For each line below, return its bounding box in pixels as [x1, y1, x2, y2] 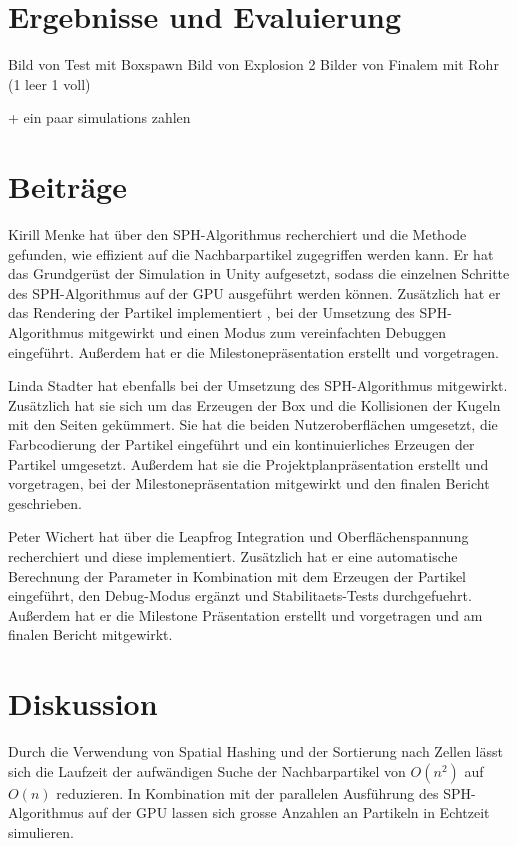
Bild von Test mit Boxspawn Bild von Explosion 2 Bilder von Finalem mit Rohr [8, 54, 499, 75]
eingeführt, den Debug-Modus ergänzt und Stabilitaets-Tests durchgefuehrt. [8, 585, 472, 606]
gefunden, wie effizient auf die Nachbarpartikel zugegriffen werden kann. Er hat [8, 243, 494, 264]
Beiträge [8, 166, 127, 207]
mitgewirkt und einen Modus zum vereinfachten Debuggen [88, 322, 446, 342]
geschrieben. [8, 492, 83, 513]
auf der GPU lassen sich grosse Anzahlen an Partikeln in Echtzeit [88, 802, 490, 823]
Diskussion [8, 683, 158, 724]
